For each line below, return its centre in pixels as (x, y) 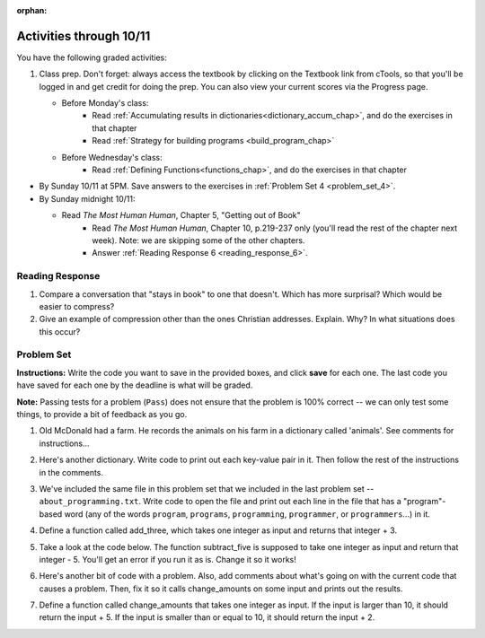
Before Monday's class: (105, 103)
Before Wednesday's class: (112, 157)
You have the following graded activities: (92, 57)
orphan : (32, 10)
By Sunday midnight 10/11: (87, 198)
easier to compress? (77, 306)
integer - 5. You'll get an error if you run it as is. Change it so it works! (168, 559)
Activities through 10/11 (84, 36)
